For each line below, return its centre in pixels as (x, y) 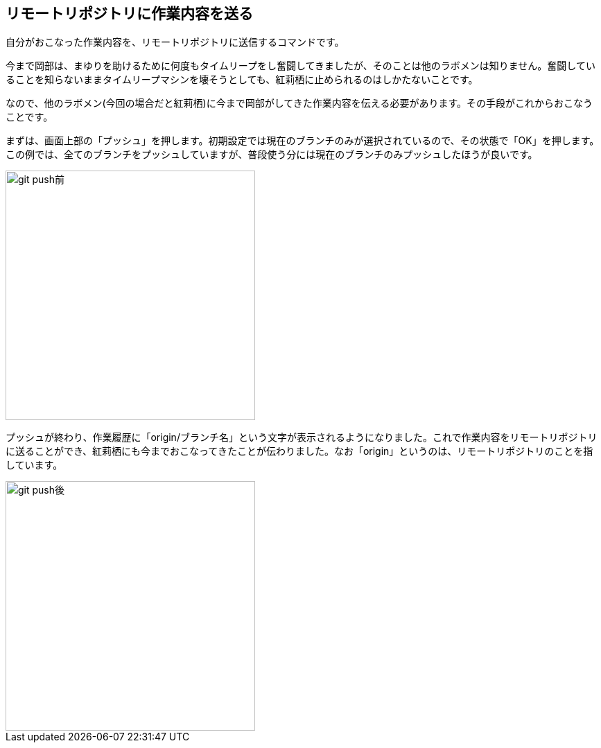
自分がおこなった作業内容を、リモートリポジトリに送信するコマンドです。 (175, 42)
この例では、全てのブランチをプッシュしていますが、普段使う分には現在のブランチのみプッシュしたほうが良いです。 (272, 155)
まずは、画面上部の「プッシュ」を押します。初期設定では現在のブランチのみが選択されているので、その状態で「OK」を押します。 (303, 141)
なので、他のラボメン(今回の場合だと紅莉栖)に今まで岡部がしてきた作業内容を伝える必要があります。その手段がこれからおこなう (299, 103)
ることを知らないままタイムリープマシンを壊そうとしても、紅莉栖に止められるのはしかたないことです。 (242, 80)
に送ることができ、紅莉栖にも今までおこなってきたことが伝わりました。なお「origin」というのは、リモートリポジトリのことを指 (299, 451)
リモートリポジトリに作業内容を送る (129, 14)
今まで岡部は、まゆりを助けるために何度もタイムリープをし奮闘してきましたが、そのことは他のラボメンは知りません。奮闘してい (300, 66)
